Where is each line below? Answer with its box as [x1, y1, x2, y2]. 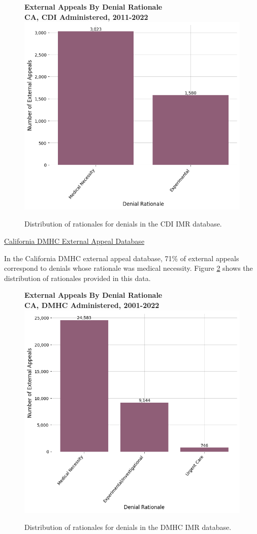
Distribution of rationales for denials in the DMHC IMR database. [24, 522, 232, 532]
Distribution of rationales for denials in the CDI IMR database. [24, 218, 222, 229]
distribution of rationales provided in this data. [4, 272, 151, 283]
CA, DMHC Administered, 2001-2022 [24, 299, 159, 310]
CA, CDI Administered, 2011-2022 [24, 11, 148, 22]
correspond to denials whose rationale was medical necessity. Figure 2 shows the [4, 263, 253, 273]
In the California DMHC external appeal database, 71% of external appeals [4, 252, 239, 263]
